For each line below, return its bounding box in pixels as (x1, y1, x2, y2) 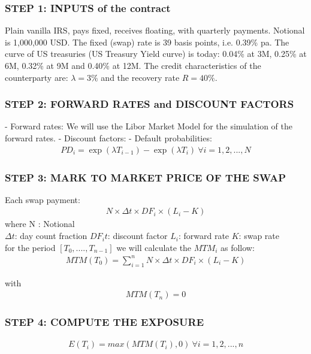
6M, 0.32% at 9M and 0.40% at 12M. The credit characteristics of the (5, 59, 261, 71)
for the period (5, 241, 56, 253)
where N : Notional (5, 217, 75, 230)
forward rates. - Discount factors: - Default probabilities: (5, 132, 212, 144)
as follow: (220, 241, 255, 253)
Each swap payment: (5, 193, 80, 205)
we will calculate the (116, 241, 192, 253)
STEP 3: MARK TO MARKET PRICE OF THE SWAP (5, 170, 286, 184)
